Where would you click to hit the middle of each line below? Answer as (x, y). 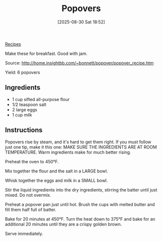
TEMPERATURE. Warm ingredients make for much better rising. (68, 152)
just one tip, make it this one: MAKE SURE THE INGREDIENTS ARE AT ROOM (81, 147)
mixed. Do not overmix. (28, 195)
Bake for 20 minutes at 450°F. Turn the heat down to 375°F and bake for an (80, 219)
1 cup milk (22, 115)
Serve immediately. (24, 233)
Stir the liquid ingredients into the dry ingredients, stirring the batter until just (81, 189)
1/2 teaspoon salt (29, 104)
